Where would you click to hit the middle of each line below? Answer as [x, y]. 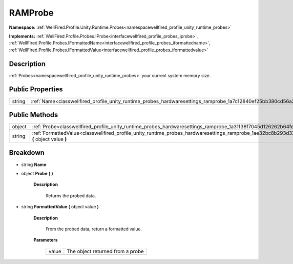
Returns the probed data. [71, 196]
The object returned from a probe [105, 251]
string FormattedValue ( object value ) [60, 207]
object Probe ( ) [37, 173]
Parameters [46, 240]
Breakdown [27, 153]
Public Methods [33, 115]
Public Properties [36, 90]
